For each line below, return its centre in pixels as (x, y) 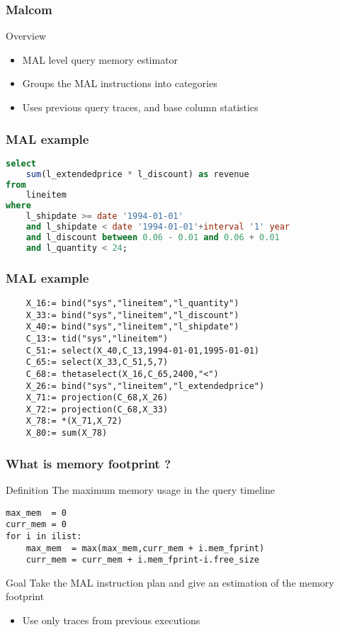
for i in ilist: (44, 536)
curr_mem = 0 (36, 525)
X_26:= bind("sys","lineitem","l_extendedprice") (145, 386)
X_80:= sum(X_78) (67, 433)
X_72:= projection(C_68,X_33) (97, 409)
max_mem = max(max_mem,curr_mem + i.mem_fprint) (145, 548)
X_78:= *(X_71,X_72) (74, 421)
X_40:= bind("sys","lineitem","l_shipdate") (132, 327)
